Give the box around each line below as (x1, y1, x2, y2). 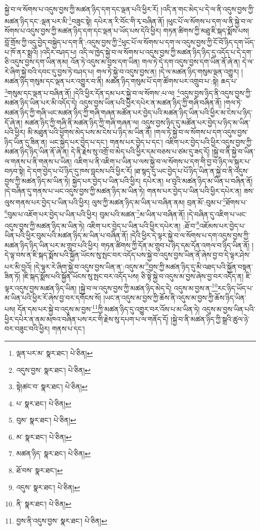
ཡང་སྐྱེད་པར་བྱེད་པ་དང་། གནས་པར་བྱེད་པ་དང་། (49, 136, 163, 147)
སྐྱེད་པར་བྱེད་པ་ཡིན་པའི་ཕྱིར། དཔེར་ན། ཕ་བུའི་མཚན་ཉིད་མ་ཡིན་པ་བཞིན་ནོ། (72, 176, 253, 186)
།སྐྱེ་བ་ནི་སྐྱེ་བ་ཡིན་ (212, 146, 256, 157)
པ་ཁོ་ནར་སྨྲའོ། (4, 46, 38, 57)
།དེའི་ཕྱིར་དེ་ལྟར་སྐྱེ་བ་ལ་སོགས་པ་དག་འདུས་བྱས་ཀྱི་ (130, 230, 250, 240)
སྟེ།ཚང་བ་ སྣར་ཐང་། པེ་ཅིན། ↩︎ (16, 381, 88, 392)
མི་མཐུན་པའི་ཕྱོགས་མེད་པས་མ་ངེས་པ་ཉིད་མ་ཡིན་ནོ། (27, 127, 152, 137)
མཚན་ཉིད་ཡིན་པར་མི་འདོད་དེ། (4, 97, 77, 108)
